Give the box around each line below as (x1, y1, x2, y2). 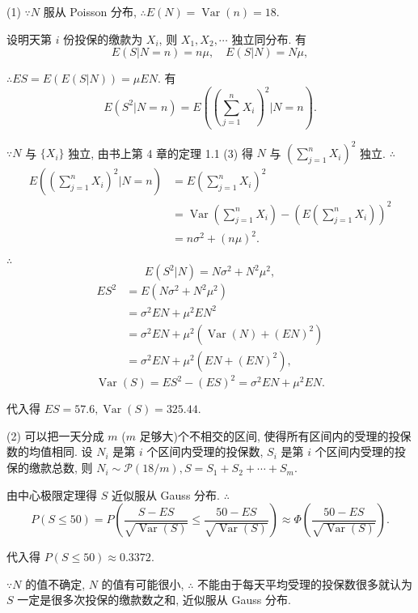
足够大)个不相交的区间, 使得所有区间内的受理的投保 (139, 427, 412, 444)
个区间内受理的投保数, (146, 443, 264, 460)
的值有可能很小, (101, 575, 184, 592)
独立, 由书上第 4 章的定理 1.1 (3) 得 (68, 144, 253, 161)
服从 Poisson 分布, (43, 3, 137, 19)
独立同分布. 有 (231, 30, 306, 47)
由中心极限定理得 (6, 486, 97, 503)
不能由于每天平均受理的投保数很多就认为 (197, 575, 413, 592)
